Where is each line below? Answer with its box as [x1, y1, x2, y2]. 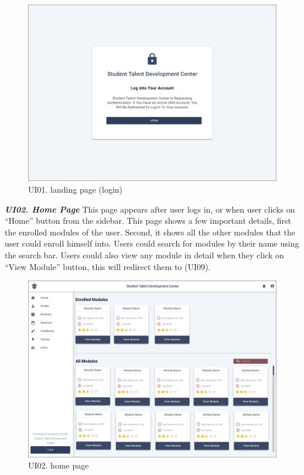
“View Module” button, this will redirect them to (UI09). [5, 260, 211, 272]
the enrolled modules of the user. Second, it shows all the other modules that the [5, 225, 295, 238]
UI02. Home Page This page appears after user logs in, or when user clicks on [5, 203, 295, 215]
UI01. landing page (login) [28, 183, 123, 196]
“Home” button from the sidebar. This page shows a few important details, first [5, 214, 292, 227]
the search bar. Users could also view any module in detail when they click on [5, 249, 284, 261]
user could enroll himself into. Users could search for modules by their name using [5, 237, 299, 250]
